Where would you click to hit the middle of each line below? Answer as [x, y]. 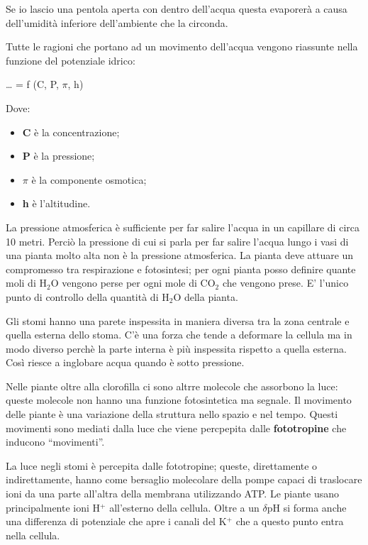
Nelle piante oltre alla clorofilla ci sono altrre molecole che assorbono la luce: [172, 386]
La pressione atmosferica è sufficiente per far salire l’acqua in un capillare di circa [183, 227]
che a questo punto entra [290, 521]
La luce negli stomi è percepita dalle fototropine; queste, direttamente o [162, 465]
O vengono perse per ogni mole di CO [133, 283]
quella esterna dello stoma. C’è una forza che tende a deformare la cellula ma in [179, 335]
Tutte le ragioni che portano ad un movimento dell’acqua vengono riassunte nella [182, 46]
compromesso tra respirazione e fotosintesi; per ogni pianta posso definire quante [181, 269]
